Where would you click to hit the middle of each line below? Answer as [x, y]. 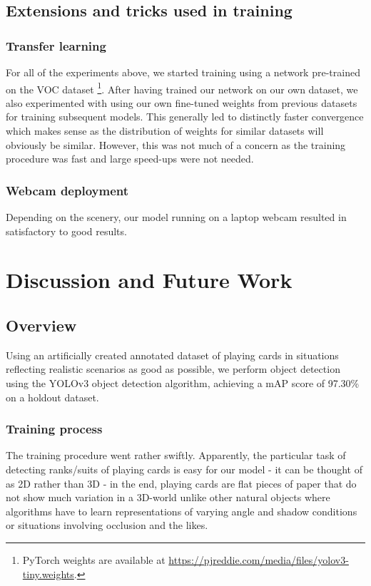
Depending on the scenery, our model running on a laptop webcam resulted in [176, 217]
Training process [54, 429]
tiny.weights [48, 574]
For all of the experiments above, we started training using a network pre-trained [183, 72]
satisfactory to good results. [66, 231]
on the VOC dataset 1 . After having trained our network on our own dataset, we [182, 88]
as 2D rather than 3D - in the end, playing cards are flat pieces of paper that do [181, 483]
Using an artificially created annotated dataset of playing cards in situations [172, 355]
